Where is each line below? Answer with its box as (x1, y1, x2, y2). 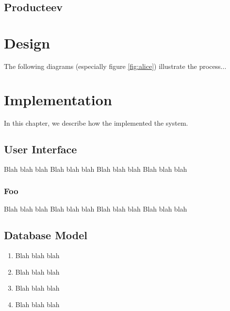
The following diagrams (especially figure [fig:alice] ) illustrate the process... (4, 61, 227, 71)
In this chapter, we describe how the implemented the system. (4, 117, 188, 128)
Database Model (4, 228, 88, 243)
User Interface (4, 141, 77, 156)
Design (4, 33, 50, 52)
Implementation (4, 89, 112, 109)
